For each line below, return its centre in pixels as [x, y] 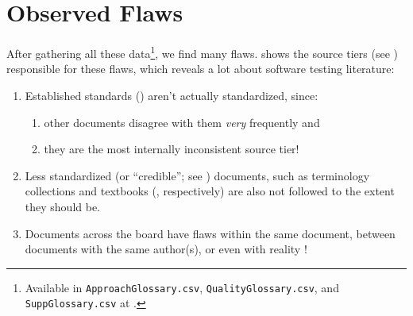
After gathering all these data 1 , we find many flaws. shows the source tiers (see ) [202, 52]
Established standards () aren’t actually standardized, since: [172, 95]
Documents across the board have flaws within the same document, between [210, 233]
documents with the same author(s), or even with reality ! [166, 249]
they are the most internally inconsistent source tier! [172, 149]
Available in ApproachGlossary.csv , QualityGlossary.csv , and [182, 287]
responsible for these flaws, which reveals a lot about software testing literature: [201, 69]
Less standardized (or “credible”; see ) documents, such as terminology [197, 175]
